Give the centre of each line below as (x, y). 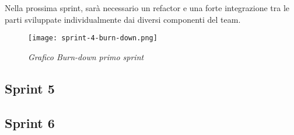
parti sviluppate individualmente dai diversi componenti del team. (123, 19)
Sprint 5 (30, 88)
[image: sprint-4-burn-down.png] (93, 38)
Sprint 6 (30, 122)
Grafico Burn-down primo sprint (86, 56)
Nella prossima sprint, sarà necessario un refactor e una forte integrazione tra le (147, 8)
